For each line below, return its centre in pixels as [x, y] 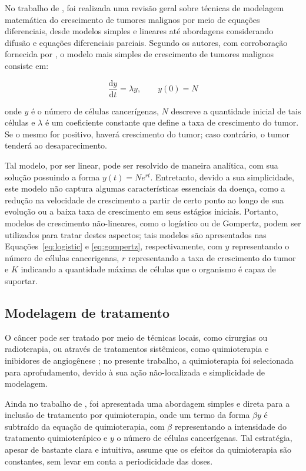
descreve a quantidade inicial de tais [236, 111]
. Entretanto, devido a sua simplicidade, [222, 177]
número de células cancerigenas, [62, 257]
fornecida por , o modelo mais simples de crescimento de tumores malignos [139, 54]
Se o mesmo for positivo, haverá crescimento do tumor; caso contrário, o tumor [147, 134]
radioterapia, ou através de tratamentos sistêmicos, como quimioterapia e [137, 349]
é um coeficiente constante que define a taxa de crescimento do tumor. [172, 122]
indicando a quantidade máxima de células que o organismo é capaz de [148, 269]
